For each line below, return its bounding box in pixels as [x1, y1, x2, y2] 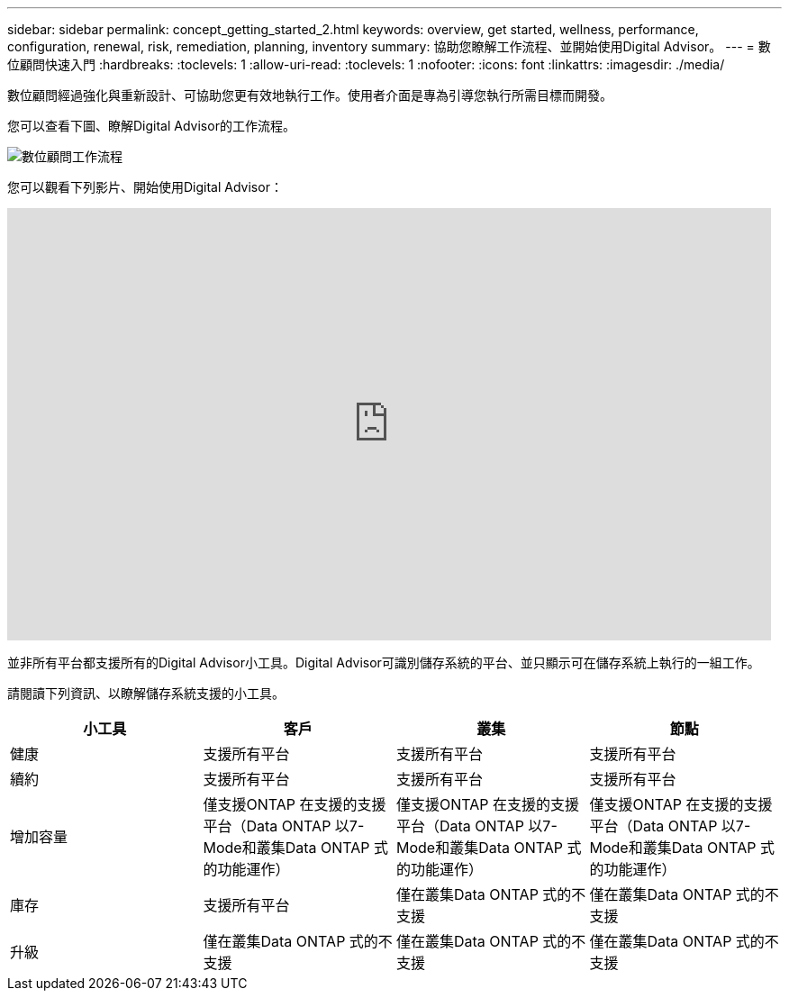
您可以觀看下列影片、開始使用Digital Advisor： [7, 179, 283, 195]
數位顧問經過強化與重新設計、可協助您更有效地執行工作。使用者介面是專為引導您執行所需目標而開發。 [7, 87, 612, 103]
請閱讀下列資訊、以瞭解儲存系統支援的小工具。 [7, 685, 285, 701]
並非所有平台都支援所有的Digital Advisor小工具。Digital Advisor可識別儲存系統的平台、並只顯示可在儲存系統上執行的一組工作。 [7, 655, 760, 670]
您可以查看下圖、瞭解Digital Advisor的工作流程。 [7, 118, 295, 133]
